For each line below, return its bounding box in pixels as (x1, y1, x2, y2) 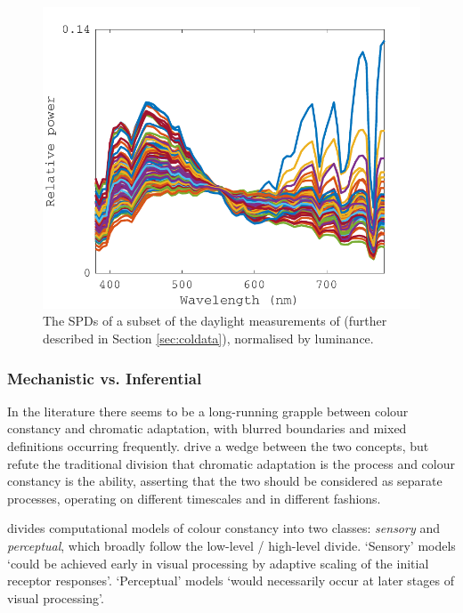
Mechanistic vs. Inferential (7, 367, 202, 389)
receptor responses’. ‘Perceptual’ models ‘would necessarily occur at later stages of (7, 571, 454, 590)
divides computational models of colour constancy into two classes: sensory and (7, 519, 440, 537)
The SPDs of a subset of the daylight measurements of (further (43, 311, 387, 330)
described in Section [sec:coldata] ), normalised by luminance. (43, 329, 374, 348)
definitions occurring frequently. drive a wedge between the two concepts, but (7, 437, 429, 456)
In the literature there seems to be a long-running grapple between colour (7, 401, 409, 420)
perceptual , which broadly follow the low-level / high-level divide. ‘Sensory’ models (7, 536, 456, 555)
